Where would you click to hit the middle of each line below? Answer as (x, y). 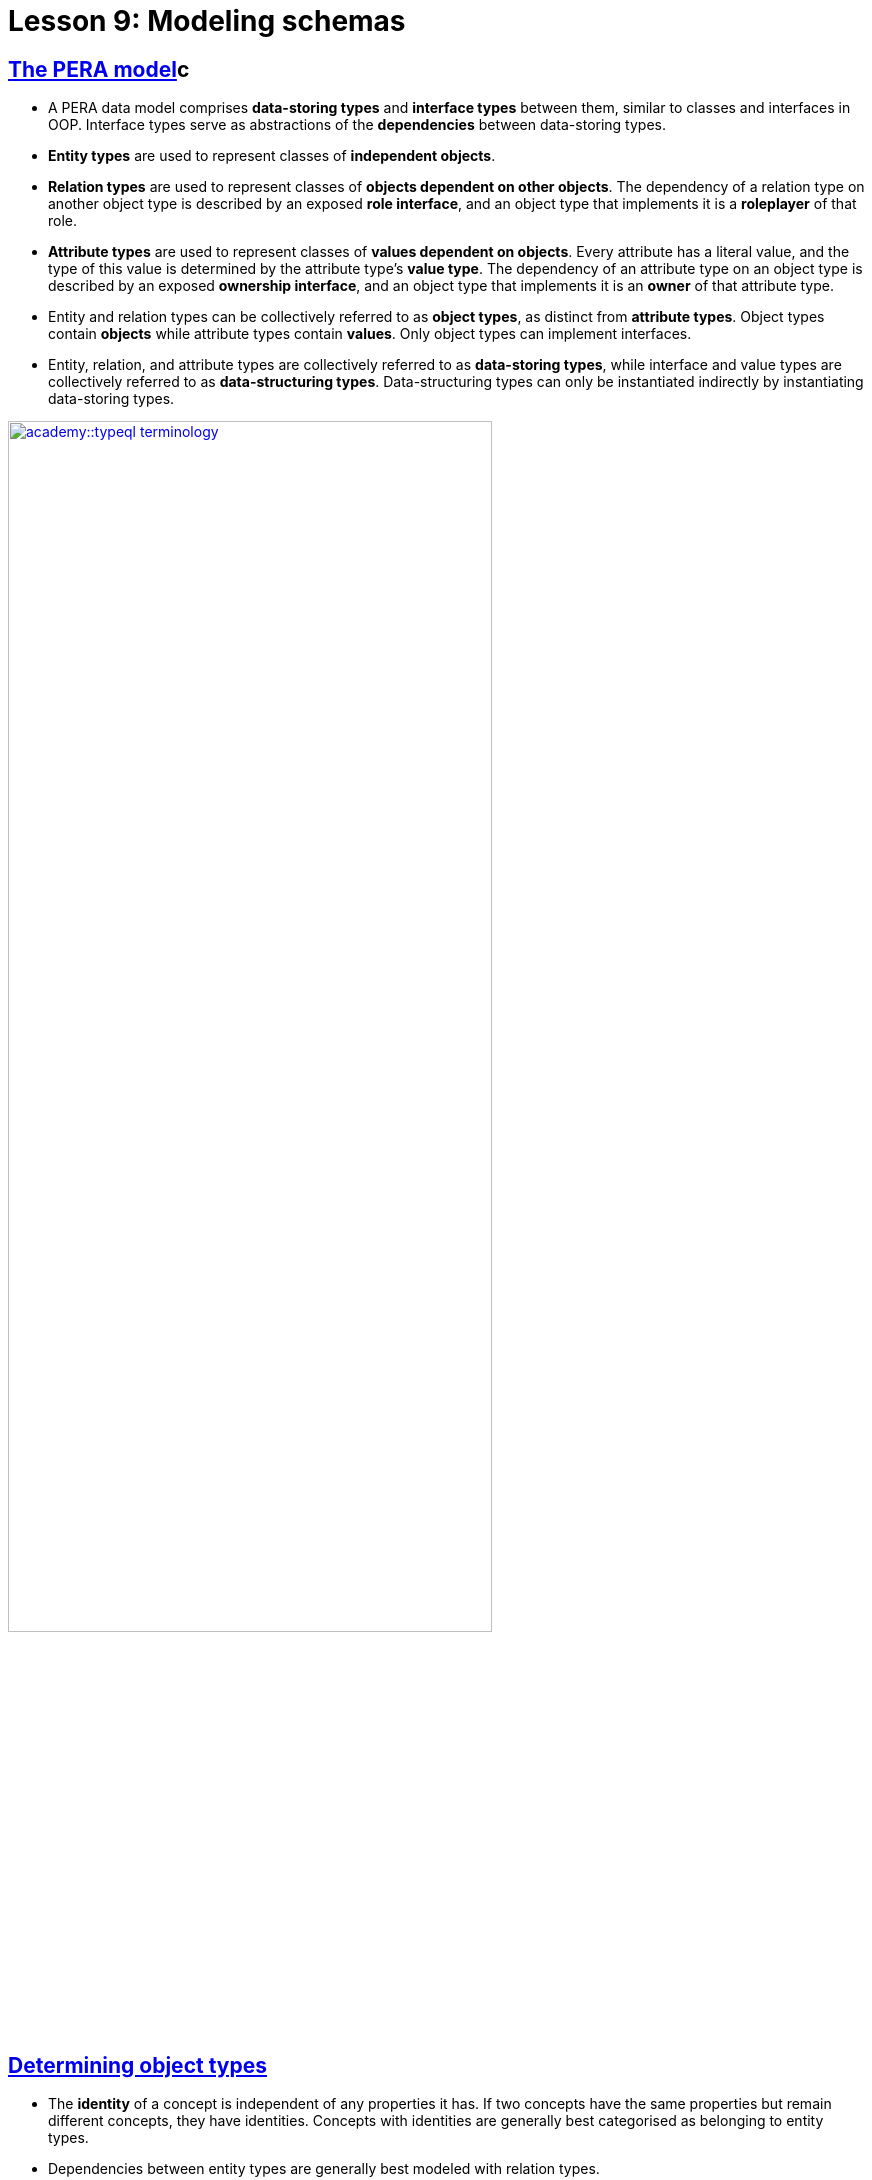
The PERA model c (99, 69)
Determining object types (137, 2065)
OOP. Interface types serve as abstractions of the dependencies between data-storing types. (357, 125)
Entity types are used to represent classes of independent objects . (272, 156)
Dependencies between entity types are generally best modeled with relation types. (324, 2169)
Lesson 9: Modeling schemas (207, 21)
